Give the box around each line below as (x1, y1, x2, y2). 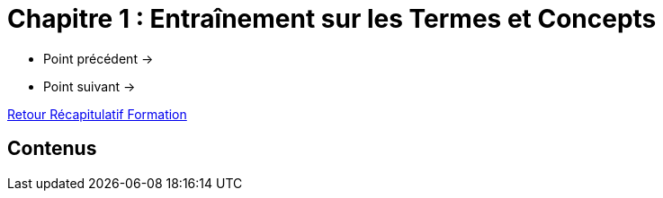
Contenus (7, 137, 97, 160)
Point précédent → (43, 50, 154, 66)
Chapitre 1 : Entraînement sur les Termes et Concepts (7, 4, 657, 34)
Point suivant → (43, 78, 136, 94)
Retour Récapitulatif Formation (7, 106, 187, 122)
